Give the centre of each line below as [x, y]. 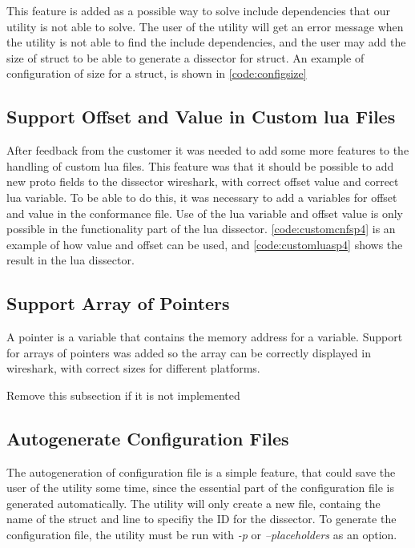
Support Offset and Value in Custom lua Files [201, 117]
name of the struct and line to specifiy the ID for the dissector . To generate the [201, 519]
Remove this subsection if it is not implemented [123, 395]
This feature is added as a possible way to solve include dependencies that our [198, 10]
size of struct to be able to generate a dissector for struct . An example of [185, 57]
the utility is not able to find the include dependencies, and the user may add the [206, 42]
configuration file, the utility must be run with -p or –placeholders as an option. [202, 535]
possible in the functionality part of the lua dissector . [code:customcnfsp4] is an [201, 229]
